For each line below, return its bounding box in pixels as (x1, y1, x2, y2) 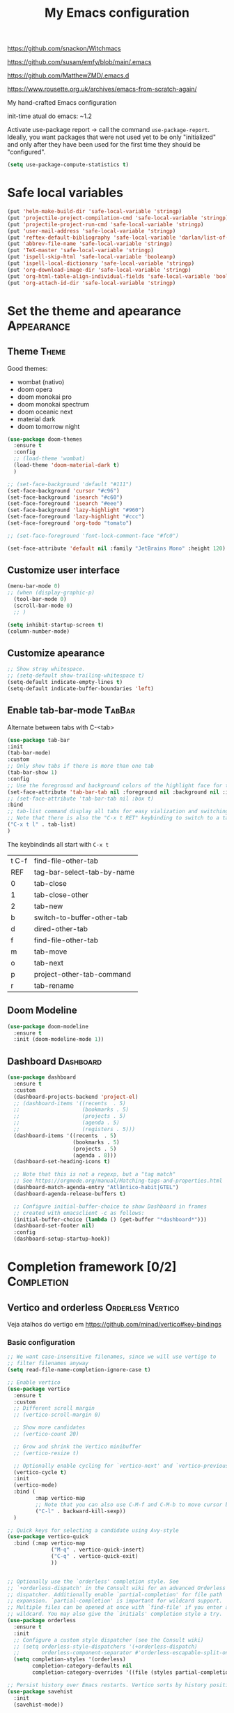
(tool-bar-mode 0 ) (13, 596, 68, 603)
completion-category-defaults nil (32, 1663, 132, 1670)
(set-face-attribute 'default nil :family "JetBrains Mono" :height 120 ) (7, 545, 226, 552)
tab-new (33, 901, 63, 911)
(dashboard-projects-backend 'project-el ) (13, 1093, 139, 1100)
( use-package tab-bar (7, 736, 70, 743)
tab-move (33, 947, 68, 956)
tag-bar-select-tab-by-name (33, 867, 135, 877)
